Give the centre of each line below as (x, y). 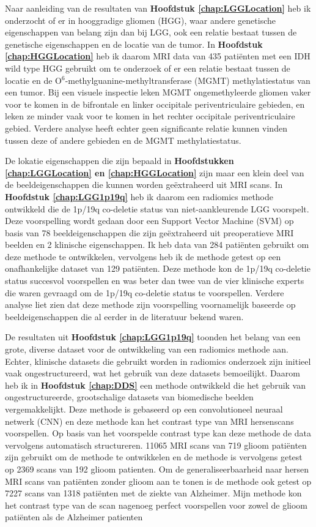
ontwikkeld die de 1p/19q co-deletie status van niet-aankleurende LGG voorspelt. (157, 208)
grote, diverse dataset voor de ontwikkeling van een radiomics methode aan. (147, 349)
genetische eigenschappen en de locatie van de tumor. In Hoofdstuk (134, 44)
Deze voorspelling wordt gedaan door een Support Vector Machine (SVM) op (149, 221)
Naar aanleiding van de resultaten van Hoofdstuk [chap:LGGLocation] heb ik (158, 8)
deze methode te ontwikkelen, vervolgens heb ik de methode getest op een (143, 256)
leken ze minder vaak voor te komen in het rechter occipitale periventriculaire (150, 116)
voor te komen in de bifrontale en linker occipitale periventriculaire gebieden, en (155, 104)
